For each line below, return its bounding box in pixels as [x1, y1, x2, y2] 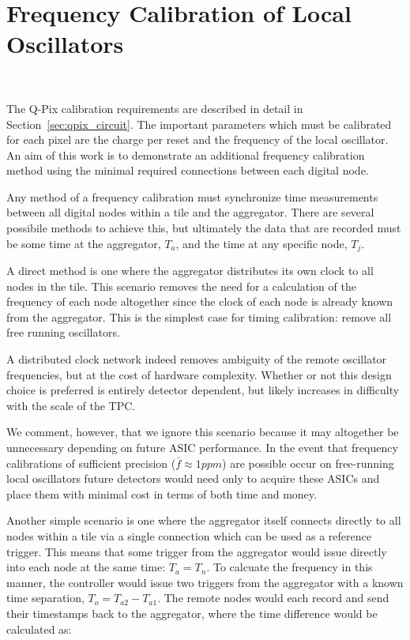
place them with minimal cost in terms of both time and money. [6, 485, 317, 502]
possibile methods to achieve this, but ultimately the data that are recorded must [6, 220, 401, 236]
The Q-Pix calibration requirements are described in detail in [6, 100, 303, 116]
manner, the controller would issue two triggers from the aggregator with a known [6, 574, 404, 590]
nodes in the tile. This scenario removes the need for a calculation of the [6, 277, 356, 294]
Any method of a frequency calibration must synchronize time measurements [6, 188, 378, 205]
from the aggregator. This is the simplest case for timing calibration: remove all [6, 308, 392, 325]
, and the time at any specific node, [175, 235, 348, 251]
